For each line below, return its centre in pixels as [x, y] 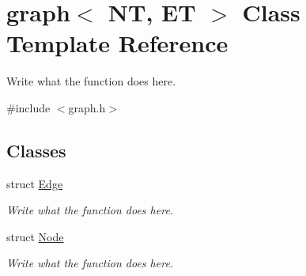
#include [28, 107]
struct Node [35, 236]
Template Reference [117, 43]
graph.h [87, 107]
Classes [36, 150]
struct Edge [35, 183]
